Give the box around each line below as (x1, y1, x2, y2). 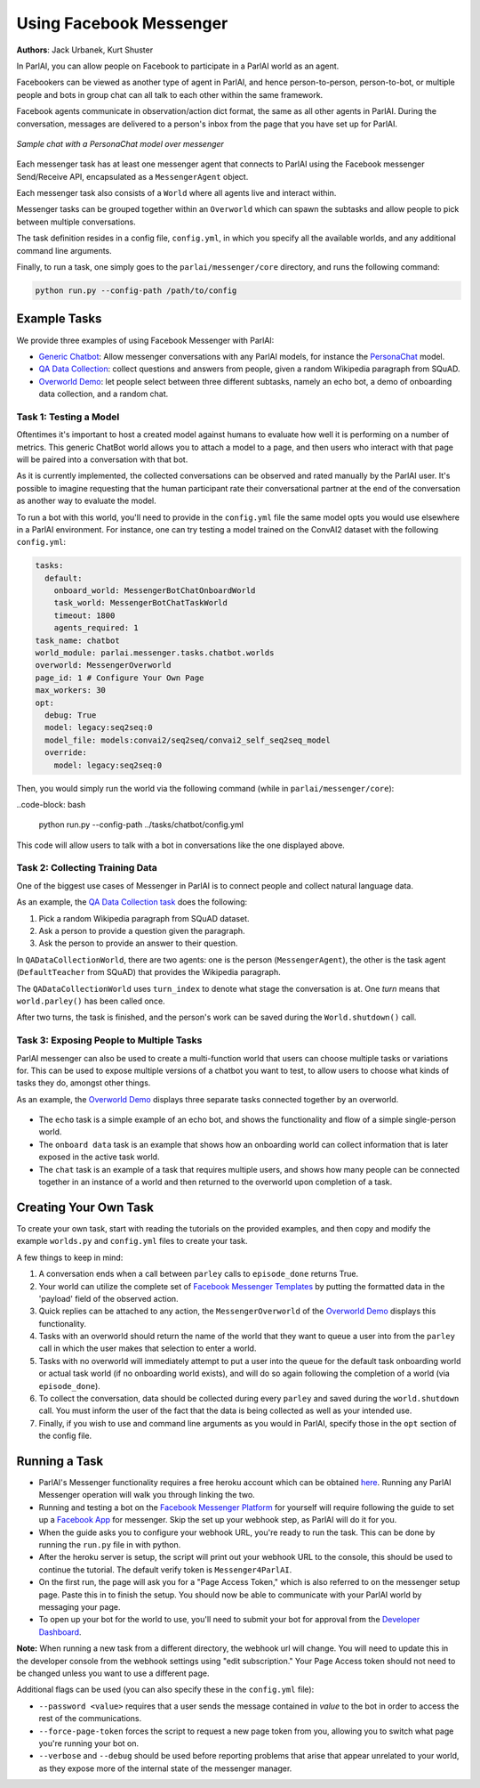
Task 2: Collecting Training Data (16, 862, 157, 874)
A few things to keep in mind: (16, 1252, 124, 1263)
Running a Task (16, 1454, 104, 1468)
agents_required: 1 (53, 623, 140, 633)
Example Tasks (16, 312, 102, 327)
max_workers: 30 (35, 686, 107, 695)
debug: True (44, 711, 97, 720)
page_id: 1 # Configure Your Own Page (35, 672, 204, 683)
